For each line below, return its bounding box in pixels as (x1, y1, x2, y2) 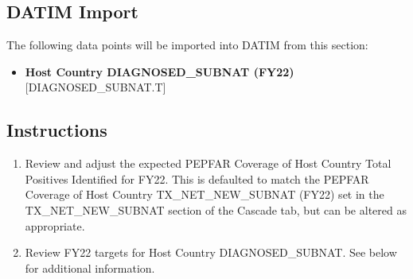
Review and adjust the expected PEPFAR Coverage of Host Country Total (25, 155, 392, 172)
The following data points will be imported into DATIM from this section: (6, 37, 368, 53)
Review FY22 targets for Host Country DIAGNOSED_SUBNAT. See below (25, 244, 397, 261)
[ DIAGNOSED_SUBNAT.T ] (25, 79, 166, 95)
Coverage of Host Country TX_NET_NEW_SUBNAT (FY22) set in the (25, 186, 384, 203)
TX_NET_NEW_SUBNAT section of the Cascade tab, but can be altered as (25, 201, 407, 218)
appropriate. (25, 217, 85, 234)
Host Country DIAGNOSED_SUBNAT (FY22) (25, 63, 294, 79)
